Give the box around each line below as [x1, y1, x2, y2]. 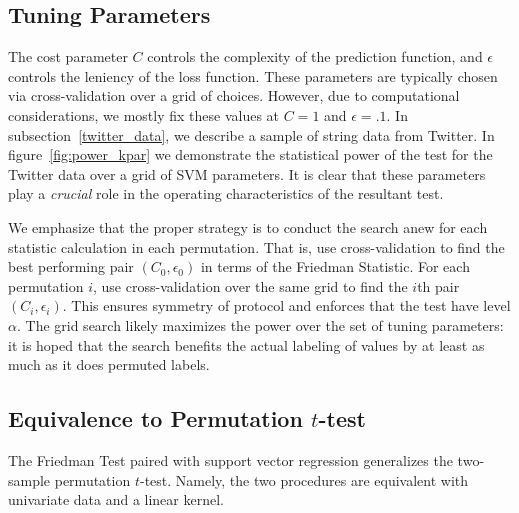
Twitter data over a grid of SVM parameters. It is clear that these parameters [8, 163, 486, 184]
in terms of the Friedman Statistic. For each [200, 256, 470, 277]
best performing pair [8, 256, 134, 277]
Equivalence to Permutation [8, 403, 303, 434]
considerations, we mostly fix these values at [8, 104, 280, 125]
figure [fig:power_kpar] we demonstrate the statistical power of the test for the [8, 144, 493, 165]
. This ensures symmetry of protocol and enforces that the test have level [62, 295, 511, 316]
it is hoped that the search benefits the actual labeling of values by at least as [8, 334, 485, 355]
